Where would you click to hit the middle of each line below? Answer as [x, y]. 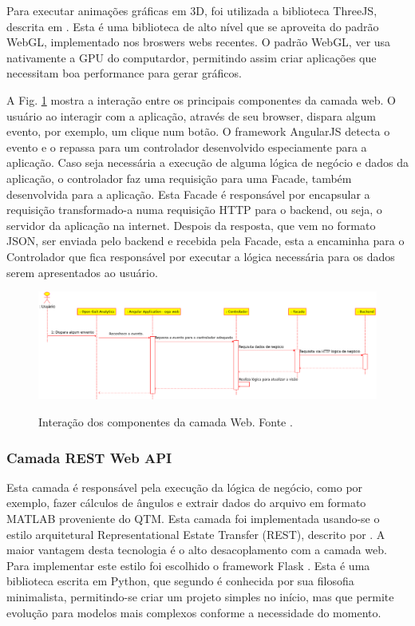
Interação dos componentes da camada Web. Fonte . [166, 422]
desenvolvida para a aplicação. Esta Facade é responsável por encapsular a [188, 194]
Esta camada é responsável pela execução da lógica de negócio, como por [185, 487]
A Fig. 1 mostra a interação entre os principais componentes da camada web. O [201, 99]
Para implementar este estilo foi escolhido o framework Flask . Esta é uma [188, 565]
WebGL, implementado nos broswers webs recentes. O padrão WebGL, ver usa [199, 42]
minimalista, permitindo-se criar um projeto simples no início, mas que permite [200, 597]
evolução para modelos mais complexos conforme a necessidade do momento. [194, 612]
